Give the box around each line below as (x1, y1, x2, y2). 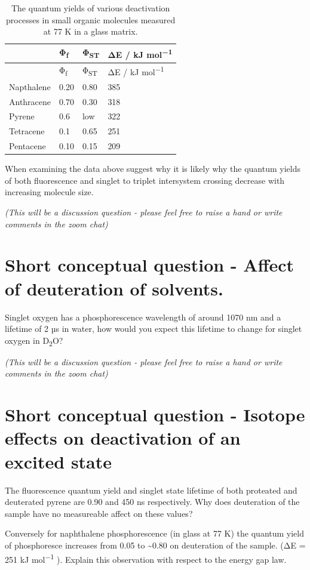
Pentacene (9, 140, 46, 152)
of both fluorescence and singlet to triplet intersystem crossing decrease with (5, 174, 285, 186)
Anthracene (9, 95, 51, 107)
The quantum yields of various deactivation (11, 2, 170, 14)
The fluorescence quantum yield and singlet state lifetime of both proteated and (5, 483, 297, 496)
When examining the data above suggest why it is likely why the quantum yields (5, 162, 300, 175)
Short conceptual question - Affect (5, 252, 294, 277)
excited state (5, 449, 112, 473)
